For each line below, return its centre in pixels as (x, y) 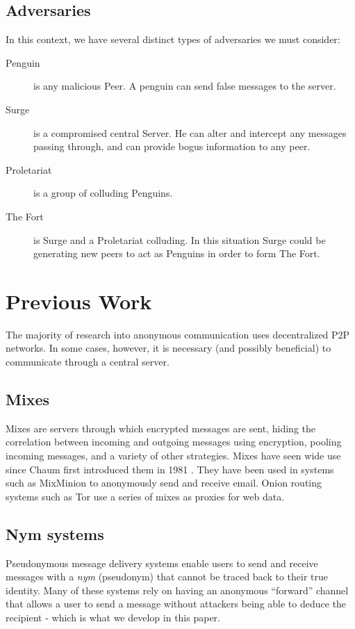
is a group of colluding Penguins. (103, 193)
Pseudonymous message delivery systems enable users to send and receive (162, 563)
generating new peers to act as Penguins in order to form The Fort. (177, 253)
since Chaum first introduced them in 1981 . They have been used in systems (170, 469)
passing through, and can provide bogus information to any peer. (172, 146)
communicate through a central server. (88, 362)
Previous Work (79, 301)
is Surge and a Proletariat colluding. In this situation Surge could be (180, 239)
